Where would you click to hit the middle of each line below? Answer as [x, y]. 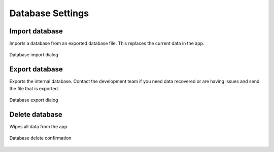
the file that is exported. [34, 88]
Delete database [36, 114]
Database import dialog [34, 55]
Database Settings [49, 13]
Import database [36, 31]
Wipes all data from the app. [39, 127]
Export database [36, 69]
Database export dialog [34, 100]
